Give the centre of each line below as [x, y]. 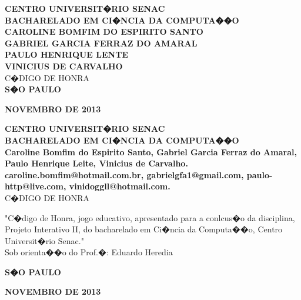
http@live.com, [36, 186]
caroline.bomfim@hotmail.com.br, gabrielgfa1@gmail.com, [124, 174]
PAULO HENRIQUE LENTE [66, 54]
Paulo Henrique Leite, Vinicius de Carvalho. [96, 163]
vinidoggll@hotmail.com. [120, 186]
